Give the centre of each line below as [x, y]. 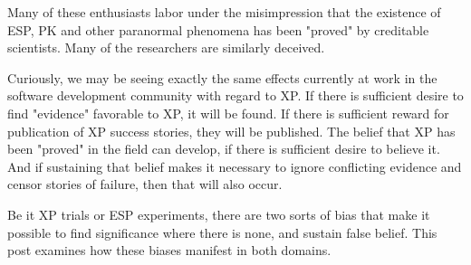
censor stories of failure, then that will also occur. [145, 184]
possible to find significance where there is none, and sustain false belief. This [222, 232]
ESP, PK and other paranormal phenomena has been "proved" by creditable [218, 29]
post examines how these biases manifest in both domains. [169, 250]
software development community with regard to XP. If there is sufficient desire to [235, 95]
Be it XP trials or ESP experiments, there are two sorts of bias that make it [219, 214]
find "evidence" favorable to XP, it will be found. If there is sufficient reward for [228, 113]
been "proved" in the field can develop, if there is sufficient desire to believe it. [224, 149]
